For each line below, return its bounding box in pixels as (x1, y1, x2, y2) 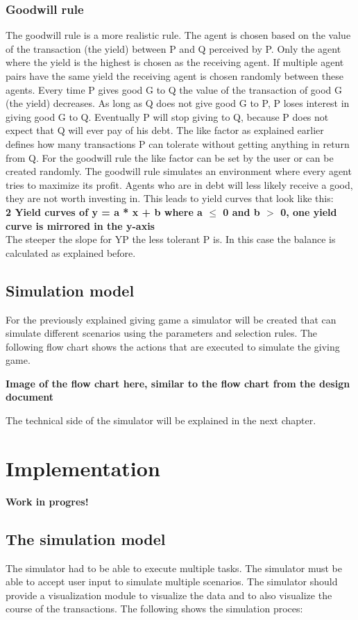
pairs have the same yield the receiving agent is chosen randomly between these (6, 69, 343, 83)
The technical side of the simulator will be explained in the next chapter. (6, 413, 316, 428)
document (6, 389, 54, 404)
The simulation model (6, 528, 166, 549)
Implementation (6, 453, 160, 482)
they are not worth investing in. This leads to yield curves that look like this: (6, 191, 334, 206)
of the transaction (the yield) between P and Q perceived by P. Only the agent (6, 41, 341, 56)
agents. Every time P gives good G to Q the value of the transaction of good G (6, 82, 343, 97)
